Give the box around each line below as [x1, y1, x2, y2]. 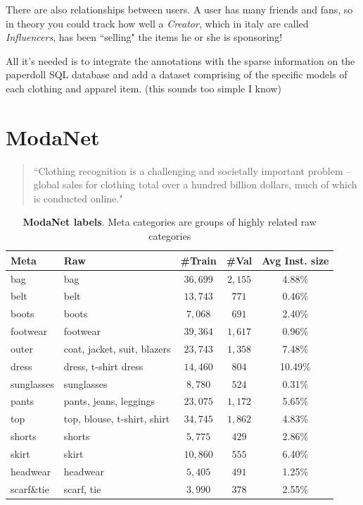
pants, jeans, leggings [63, 394, 155, 408]
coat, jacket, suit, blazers [63, 341, 171, 355]
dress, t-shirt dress [63, 358, 144, 373]
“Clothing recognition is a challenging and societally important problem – [33, 163, 352, 178]
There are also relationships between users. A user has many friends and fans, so [6, 2, 353, 16]
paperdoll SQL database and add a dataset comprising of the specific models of [6, 67, 348, 82]
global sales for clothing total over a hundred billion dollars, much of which [33, 177, 357, 192]
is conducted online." [33, 190, 123, 205]
